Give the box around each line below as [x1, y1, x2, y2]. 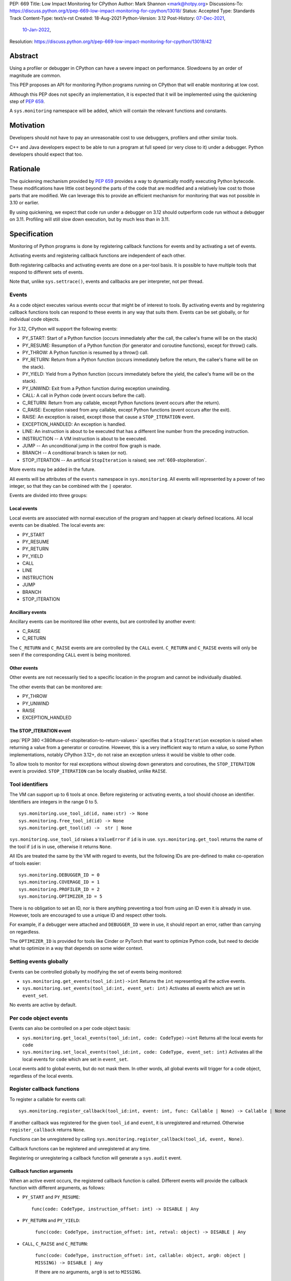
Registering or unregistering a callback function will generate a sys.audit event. [9, 1155, 182, 1161]
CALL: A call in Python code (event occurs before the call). [22, 392, 146, 399]
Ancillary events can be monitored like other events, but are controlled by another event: [9, 618, 196, 625]
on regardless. [9, 928, 40, 935]
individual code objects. [9, 316, 60, 322]
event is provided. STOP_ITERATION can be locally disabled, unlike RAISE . [9, 768, 168, 774]
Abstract [9, 52, 38, 60]
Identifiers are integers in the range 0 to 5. [9, 798, 98, 804]
